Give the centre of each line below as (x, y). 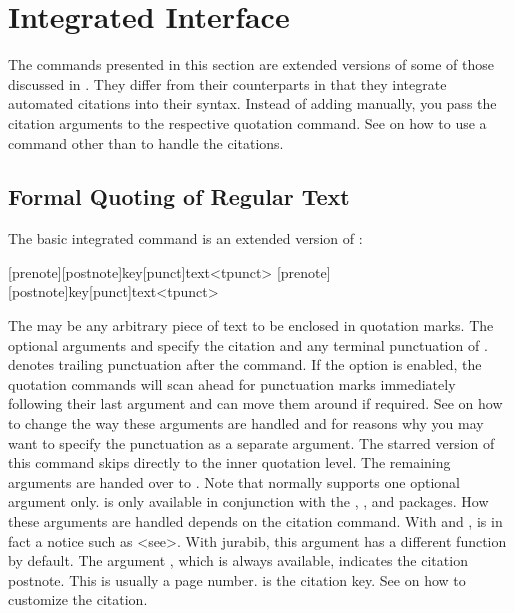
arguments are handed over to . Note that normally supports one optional (234, 481)
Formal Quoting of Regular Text (179, 196)
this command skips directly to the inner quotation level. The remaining (229, 462)
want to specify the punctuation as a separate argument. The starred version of (251, 442)
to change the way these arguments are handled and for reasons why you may (246, 423)
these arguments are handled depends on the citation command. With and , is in (255, 521)
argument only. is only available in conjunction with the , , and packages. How (248, 501)
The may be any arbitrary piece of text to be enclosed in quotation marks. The (251, 325)
